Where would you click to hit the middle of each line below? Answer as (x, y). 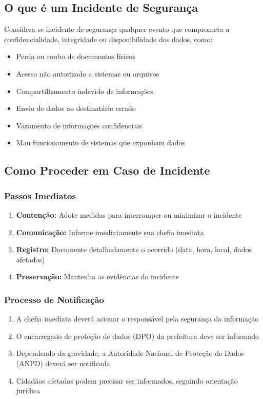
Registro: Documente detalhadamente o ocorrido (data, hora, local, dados (134, 249)
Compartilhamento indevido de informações (85, 91)
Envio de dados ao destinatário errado (76, 108)
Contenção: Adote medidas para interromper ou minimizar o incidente (129, 214)
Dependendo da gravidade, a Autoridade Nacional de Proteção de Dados (130, 353)
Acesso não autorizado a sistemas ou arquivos (88, 73)
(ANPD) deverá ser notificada (63, 363)
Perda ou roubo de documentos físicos (76, 56)
